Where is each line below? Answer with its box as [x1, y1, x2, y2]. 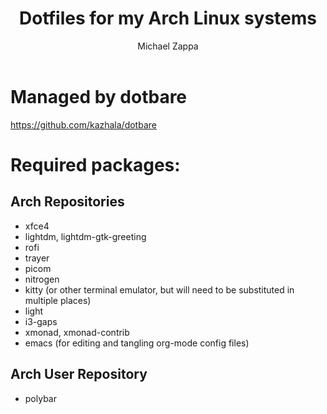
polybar [24, 392, 57, 404]
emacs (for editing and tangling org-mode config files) [24, 337, 250, 349]
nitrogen [24, 273, 60, 285]
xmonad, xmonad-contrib [24, 326, 130, 338]
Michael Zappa [137, 40, 199, 52]
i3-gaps [24, 315, 58, 327]
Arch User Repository [10, 366, 148, 383]
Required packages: [10, 153, 181, 176]
